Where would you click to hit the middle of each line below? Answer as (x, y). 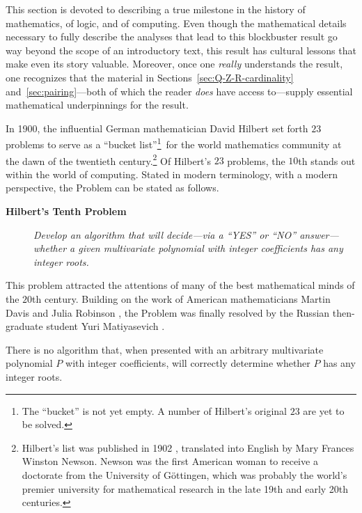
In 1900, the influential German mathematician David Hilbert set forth (157, 128)
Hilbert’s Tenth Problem (66, 211)
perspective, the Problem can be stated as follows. (112, 188)
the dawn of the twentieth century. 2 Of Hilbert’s (108, 159)
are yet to (324, 410)
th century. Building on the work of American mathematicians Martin (181, 299)
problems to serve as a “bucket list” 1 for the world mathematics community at (174, 143)
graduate (24, 326)
